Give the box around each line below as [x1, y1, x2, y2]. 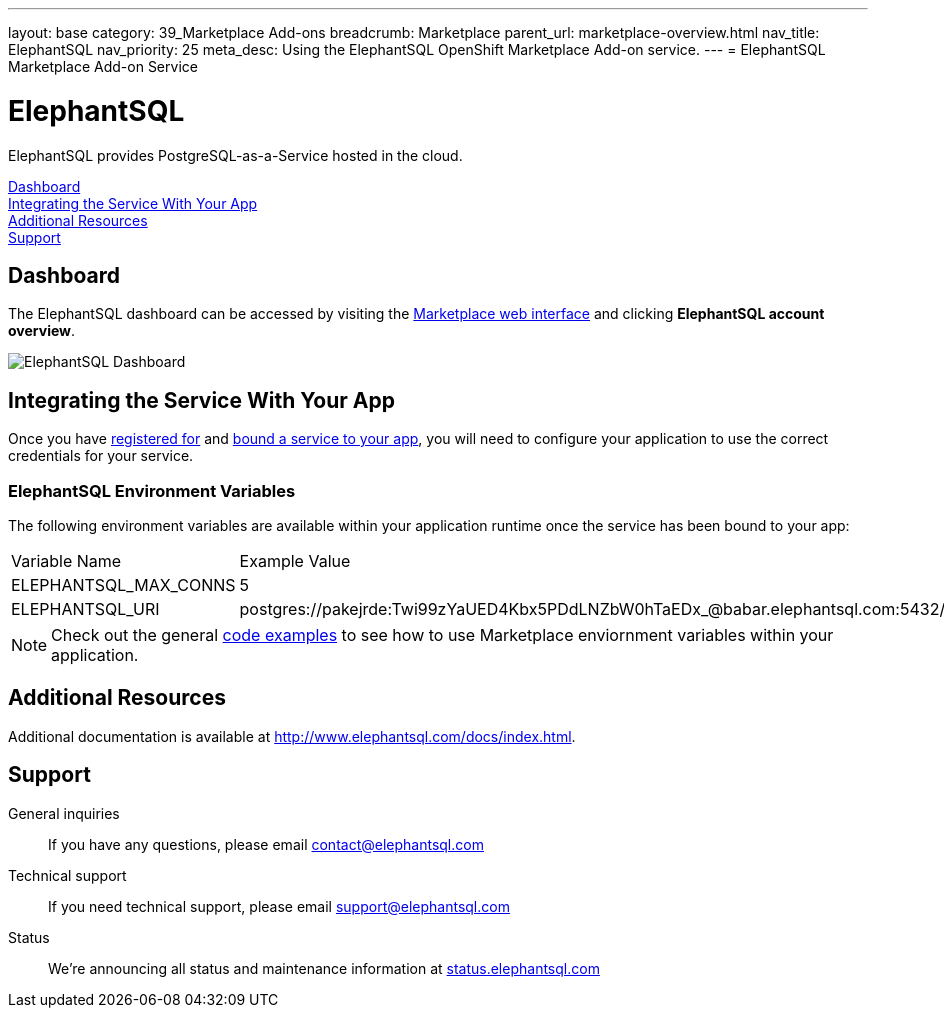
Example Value [239, 550, 351, 571]
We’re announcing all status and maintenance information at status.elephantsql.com [48, 959, 600, 977]
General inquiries [8, 804, 120, 822]
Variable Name [11, 550, 122, 571]
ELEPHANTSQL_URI [11, 598, 160, 619]
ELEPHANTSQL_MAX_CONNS [11, 574, 236, 595]
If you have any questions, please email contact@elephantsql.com [48, 835, 484, 853]
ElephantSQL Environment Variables [8, 480, 296, 501]
